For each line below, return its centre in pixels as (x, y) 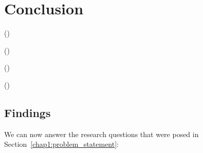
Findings (27, 112)
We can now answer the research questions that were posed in (101, 134)
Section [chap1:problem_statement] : (61, 144)
